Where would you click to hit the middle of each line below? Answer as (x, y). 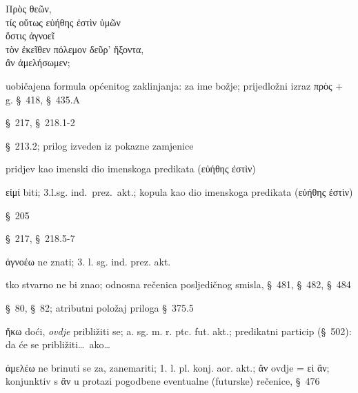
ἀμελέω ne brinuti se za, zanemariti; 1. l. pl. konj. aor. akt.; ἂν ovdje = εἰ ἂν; (168, 367)
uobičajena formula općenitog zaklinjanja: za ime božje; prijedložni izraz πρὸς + (175, 85)
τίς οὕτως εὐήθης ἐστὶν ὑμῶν (63, 22)
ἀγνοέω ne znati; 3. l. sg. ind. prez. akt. (88, 261)
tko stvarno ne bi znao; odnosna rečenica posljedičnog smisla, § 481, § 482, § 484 (178, 284)
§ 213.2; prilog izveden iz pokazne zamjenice (100, 145)
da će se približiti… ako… (58, 344)
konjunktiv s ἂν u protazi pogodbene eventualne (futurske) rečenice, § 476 (163, 381)
